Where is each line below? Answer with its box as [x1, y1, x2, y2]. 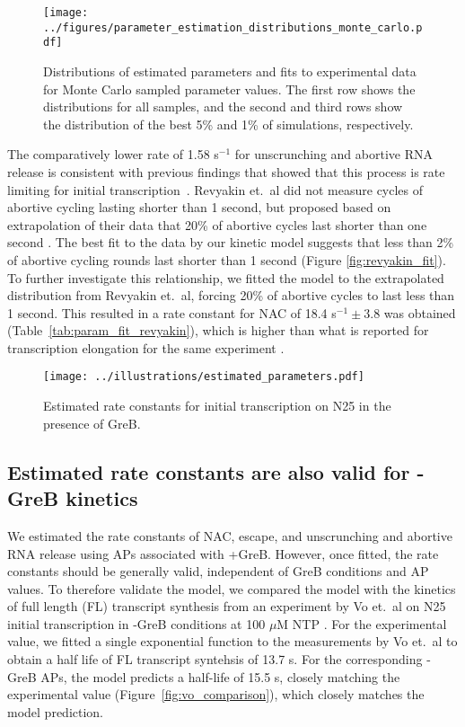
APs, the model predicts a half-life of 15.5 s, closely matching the [40, 667, 400, 686]
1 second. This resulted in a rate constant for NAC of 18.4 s [7, 303, 337, 322]
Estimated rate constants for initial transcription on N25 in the [43, 396, 391, 415]
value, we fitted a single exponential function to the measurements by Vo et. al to [7, 632, 458, 651]
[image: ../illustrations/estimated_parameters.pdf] [43, 370, 364, 384]
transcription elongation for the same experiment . [7, 338, 285, 357]
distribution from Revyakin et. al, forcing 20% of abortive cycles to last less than [7, 286, 455, 305]
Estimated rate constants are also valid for [7, 457, 410, 485]
